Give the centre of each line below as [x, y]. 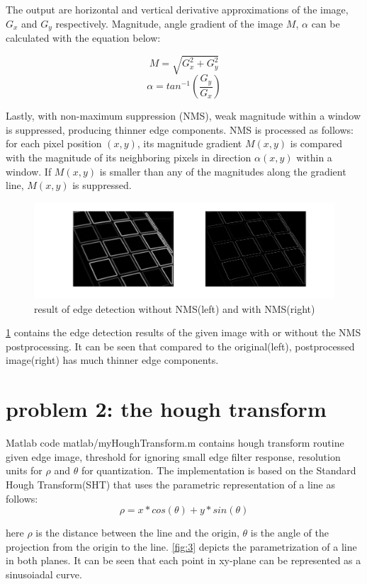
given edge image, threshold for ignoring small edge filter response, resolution [173, 456]
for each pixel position [54, 143]
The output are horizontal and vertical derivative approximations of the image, [177, 9]
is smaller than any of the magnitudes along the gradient [223, 171]
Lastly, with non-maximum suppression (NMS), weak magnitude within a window [183, 116]
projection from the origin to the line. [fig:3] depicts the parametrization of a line [181, 546]
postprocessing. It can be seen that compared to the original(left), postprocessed [180, 346]
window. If [29, 171]
